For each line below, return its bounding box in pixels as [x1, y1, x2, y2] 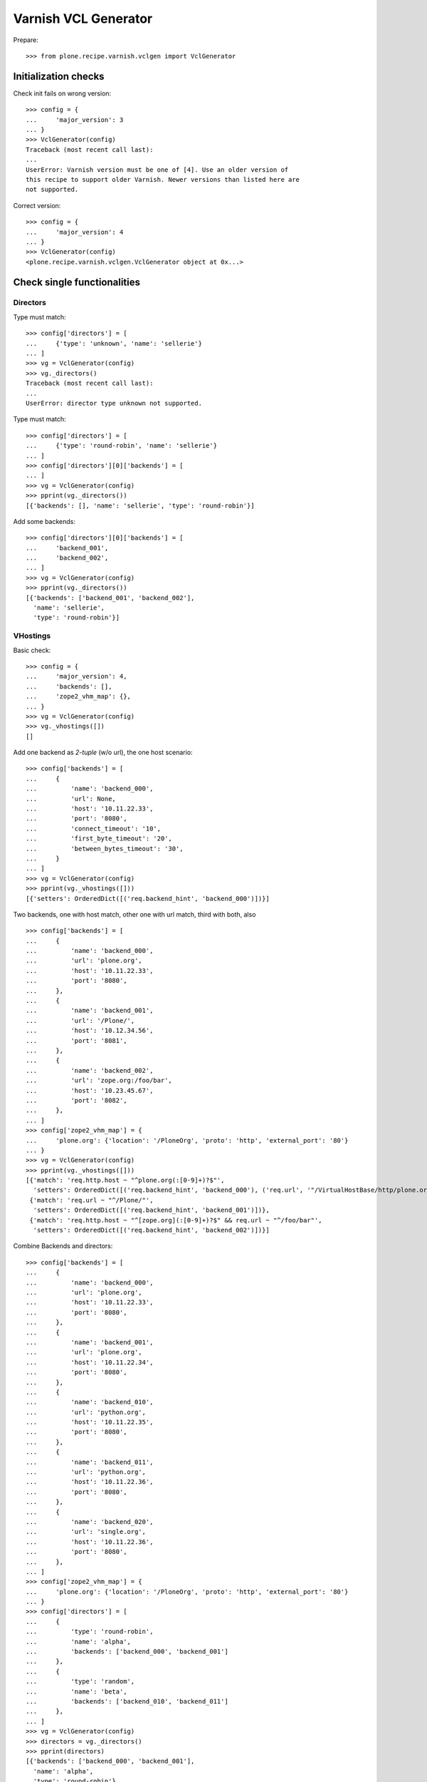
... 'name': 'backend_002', [26, 1066, 154, 1074]
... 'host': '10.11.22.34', [26, 1358, 154, 1366]
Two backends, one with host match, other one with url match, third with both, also [13, 910, 256, 919]
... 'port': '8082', [26, 1096, 127, 1104]
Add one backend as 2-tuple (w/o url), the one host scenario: [13, 748, 193, 757]
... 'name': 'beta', [26, 1687, 127, 1696]
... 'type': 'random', [26, 1677, 135, 1686]
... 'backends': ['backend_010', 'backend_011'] [26, 1697, 229, 1705]
